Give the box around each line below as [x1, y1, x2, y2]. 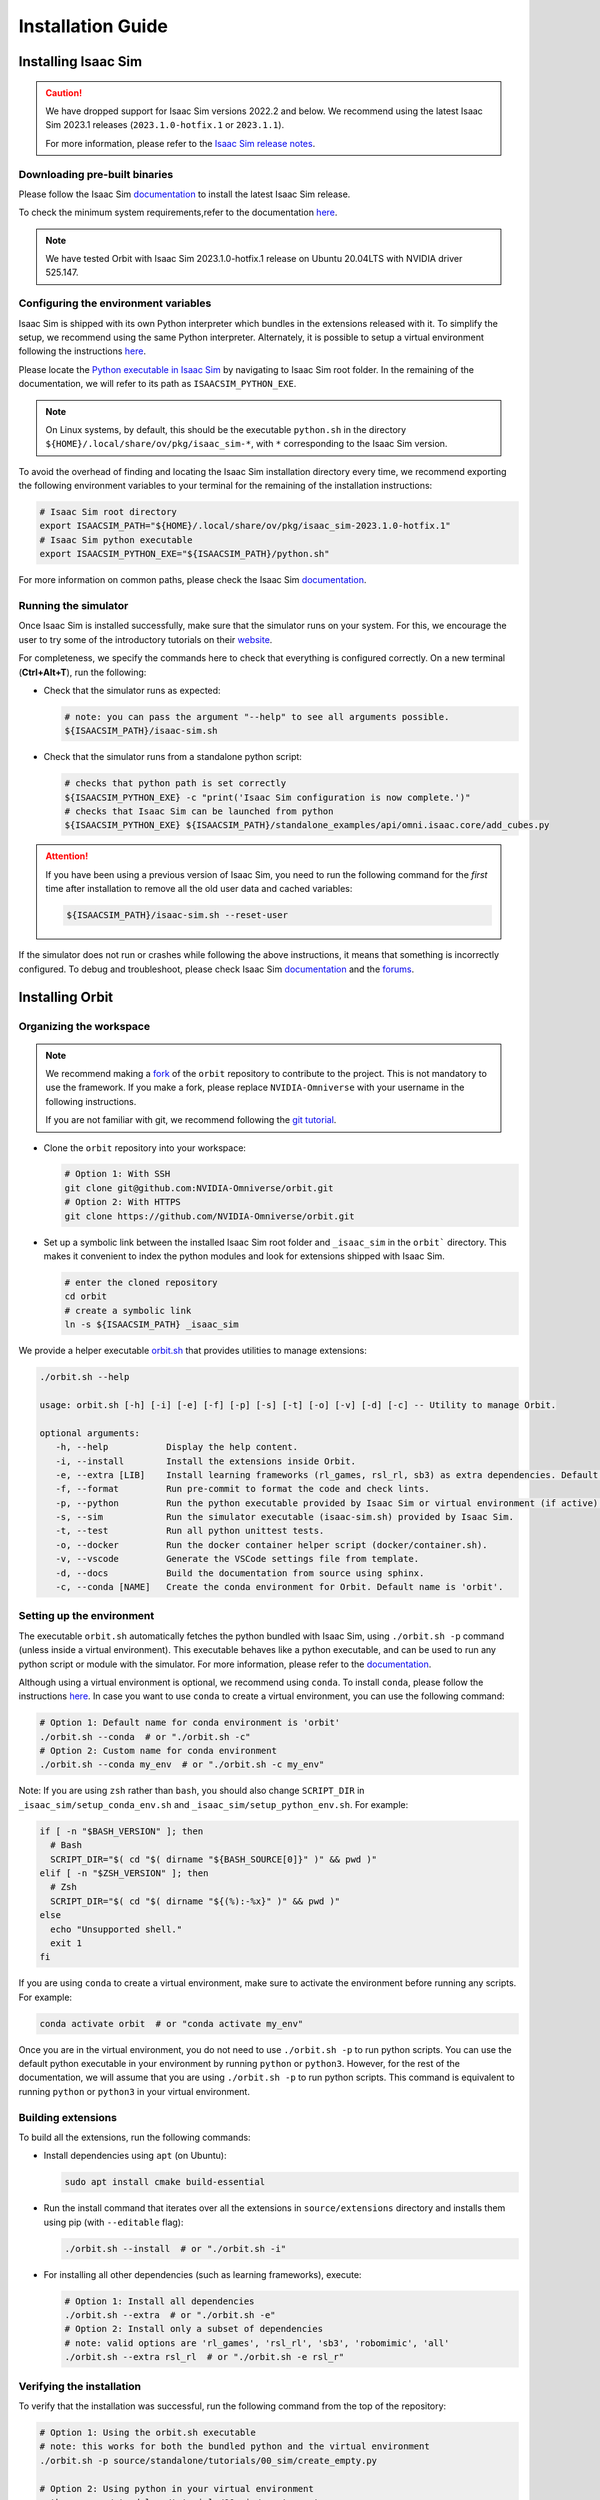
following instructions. [45, 1095, 137, 1107]
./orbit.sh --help [39, 1371, 130, 1383]
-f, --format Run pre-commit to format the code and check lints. [55, 1483, 430, 1495]
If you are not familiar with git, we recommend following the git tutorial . [45, 1114, 337, 1126]
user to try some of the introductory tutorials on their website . [18, 633, 273, 645]
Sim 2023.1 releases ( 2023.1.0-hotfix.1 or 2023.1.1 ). [45, 119, 285, 131]
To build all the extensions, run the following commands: [18, 2131, 251, 2143]
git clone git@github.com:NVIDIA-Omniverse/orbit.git [64, 1182, 334, 1194]
